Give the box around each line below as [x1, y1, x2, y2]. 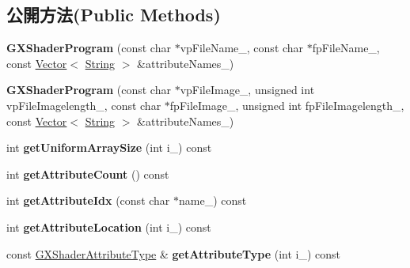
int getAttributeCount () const [6, 165, 169, 182]
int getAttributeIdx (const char [6, 192, 170, 209]
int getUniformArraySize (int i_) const [6, 139, 212, 156]
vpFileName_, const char [180, 40, 304, 56]
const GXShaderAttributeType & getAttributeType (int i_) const [6, 245, 341, 262]
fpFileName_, [312, 40, 380, 56]
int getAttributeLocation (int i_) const [6, 218, 211, 235]
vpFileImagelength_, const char [6, 96, 161, 113]
